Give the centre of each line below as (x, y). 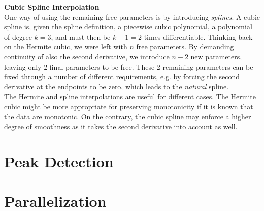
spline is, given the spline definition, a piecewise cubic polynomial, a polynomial (128, 27)
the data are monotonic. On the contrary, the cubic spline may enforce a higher (128, 116)
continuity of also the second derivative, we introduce (87, 56)
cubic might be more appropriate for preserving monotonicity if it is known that (129, 106)
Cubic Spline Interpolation (52, 7)
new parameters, (216, 56)
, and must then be (81, 36)
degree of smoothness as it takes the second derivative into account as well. (121, 126)
